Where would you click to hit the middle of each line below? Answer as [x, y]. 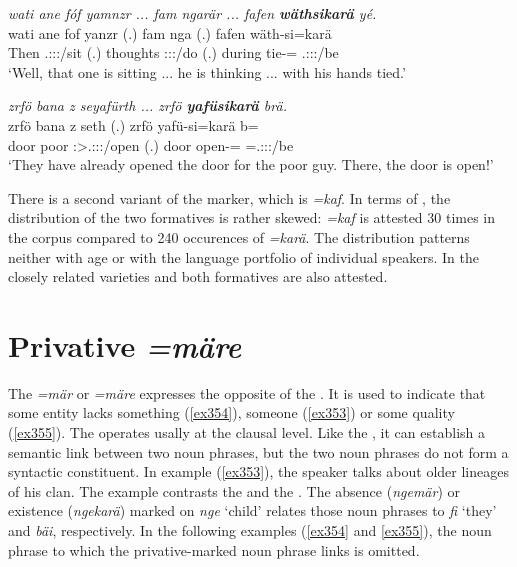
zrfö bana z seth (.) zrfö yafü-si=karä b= [133, 124]
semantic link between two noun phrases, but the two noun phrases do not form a [258, 451]
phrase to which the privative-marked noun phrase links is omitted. [214, 549]
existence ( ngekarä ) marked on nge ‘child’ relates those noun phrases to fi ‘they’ [252, 510]
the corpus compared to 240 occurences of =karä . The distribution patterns [239, 236]
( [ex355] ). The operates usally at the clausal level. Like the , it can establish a [246, 432]
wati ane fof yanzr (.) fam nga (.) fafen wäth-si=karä [170, 32]
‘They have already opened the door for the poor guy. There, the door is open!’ [251, 164]
